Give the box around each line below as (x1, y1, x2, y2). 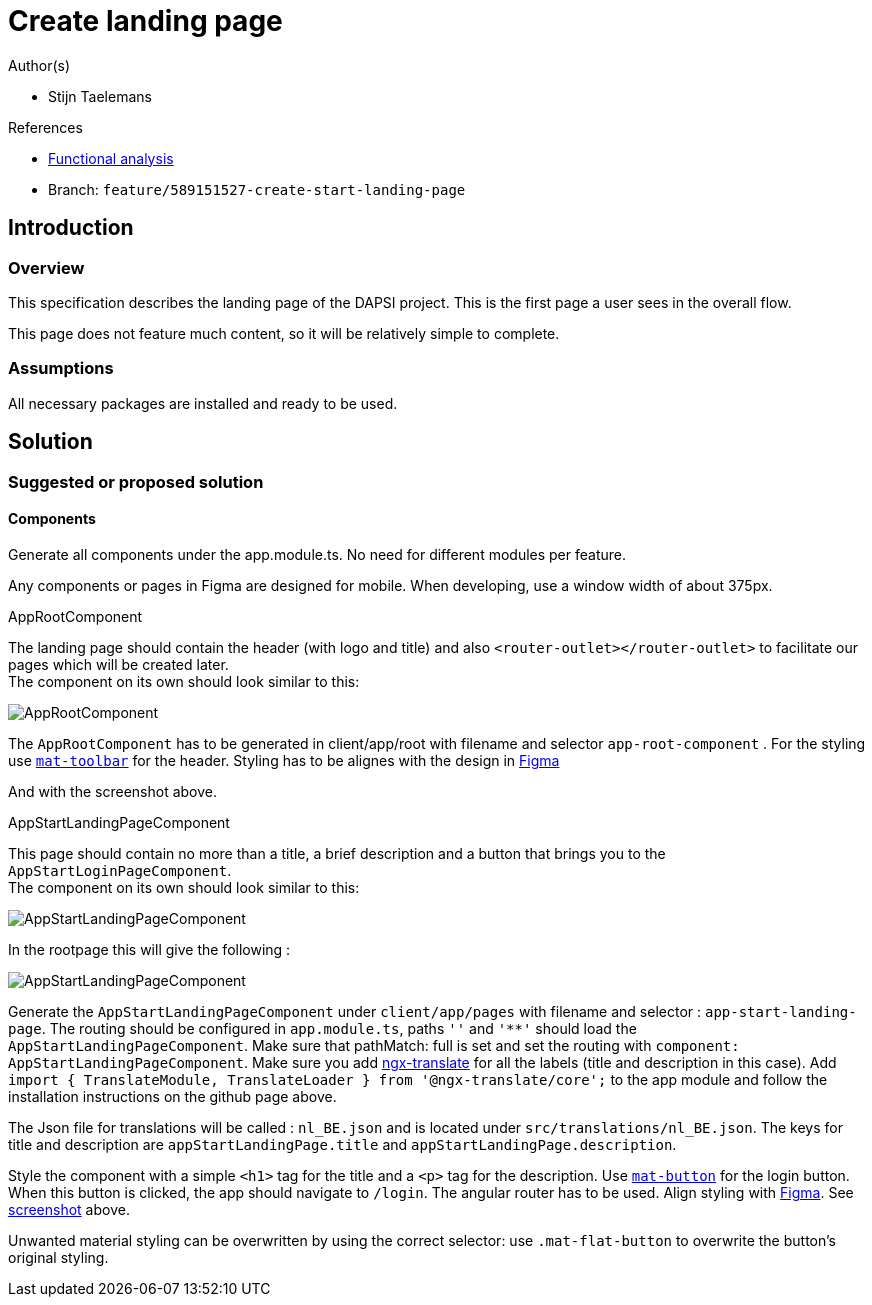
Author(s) (8, 56, 71, 74)
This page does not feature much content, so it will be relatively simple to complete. (8, 324, 560, 342)
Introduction (8, 215, 134, 241)
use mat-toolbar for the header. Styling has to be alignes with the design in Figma (8, 751, 560, 769)
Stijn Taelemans (48, 87, 152, 105)
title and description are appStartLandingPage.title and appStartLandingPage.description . (8, 1135, 677, 1153)
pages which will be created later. (8, 655, 229, 673)
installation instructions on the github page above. (8, 1087, 337, 1105)
